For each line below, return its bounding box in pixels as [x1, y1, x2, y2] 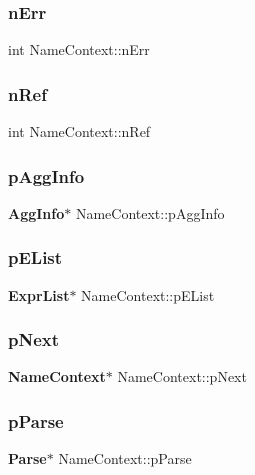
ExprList [8, 284, 70, 305]
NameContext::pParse [58, 448, 192, 469]
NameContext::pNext [117, 366, 247, 387]
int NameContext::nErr [8, 39, 150, 60]
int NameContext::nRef [8, 121, 151, 142]
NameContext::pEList [81, 284, 215, 305]
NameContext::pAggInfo [75, 202, 225, 223]
